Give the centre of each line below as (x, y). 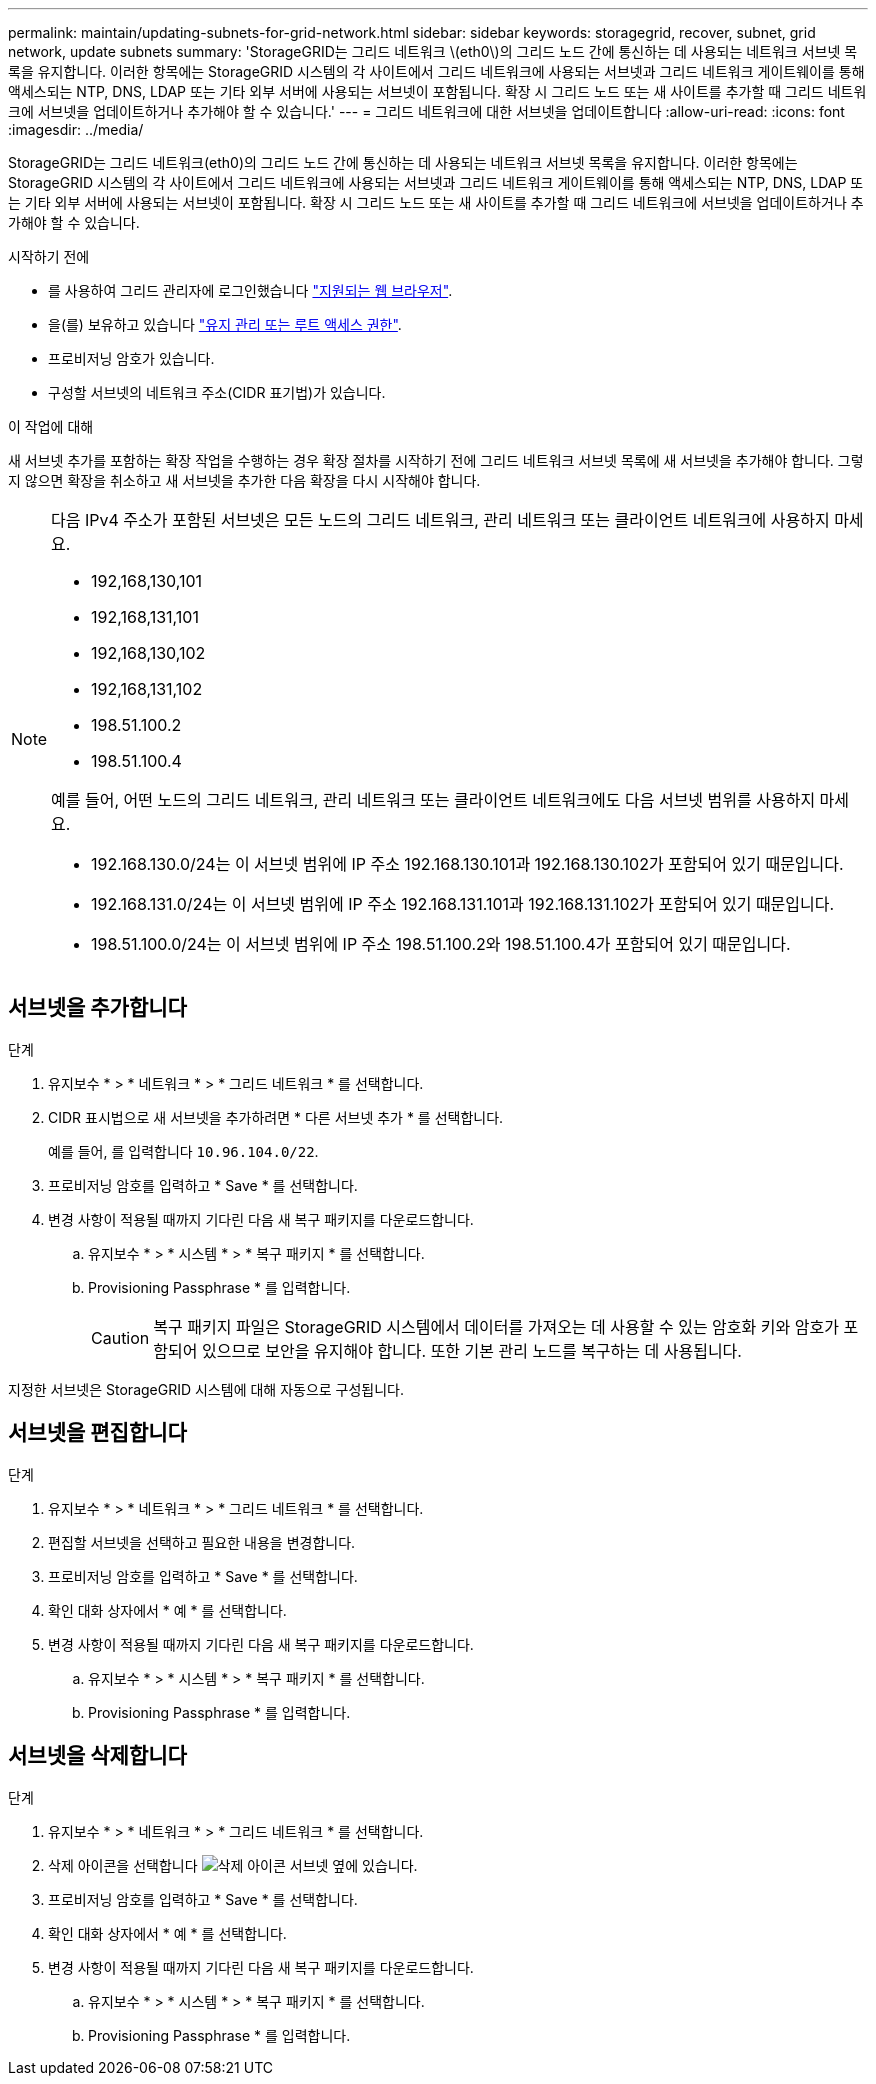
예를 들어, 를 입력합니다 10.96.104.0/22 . (183, 1151)
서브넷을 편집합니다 (97, 1433)
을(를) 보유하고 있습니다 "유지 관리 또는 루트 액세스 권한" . (225, 324)
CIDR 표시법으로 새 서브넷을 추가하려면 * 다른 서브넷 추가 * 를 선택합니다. (276, 1117)
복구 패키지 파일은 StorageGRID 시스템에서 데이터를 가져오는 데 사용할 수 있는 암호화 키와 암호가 (496, 1326)
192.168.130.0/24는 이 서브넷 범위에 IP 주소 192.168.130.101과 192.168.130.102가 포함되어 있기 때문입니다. (467, 864)
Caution (120, 1337)
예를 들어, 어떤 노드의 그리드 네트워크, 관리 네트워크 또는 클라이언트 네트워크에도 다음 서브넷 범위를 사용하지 (433, 800)
